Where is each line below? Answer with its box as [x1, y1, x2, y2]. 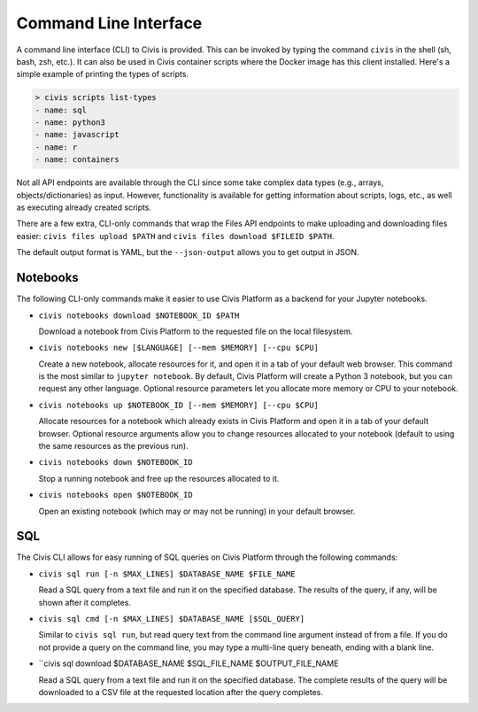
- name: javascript [35, 129, 119, 140]
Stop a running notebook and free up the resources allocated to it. [38, 473, 280, 484]
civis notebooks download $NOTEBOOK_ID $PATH [38, 310, 240, 321]
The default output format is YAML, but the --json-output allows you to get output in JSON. [16, 247, 359, 258]
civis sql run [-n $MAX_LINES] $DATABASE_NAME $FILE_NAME [38, 569, 296, 579]
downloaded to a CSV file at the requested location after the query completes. [38, 687, 323, 697]
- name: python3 [35, 118, 106, 128]
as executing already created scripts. [16, 202, 152, 213]
